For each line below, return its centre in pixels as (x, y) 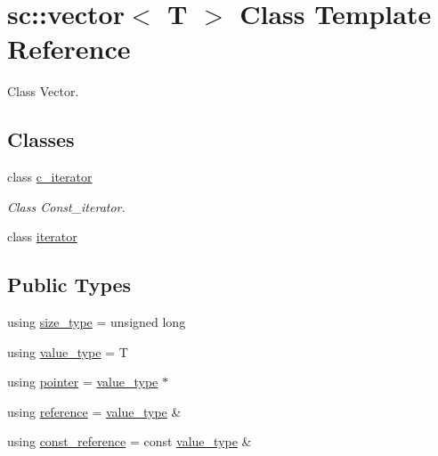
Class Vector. (43, 91)
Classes (41, 139)
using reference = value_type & (94, 411)
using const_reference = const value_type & (130, 441)
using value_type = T (68, 351)
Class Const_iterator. (66, 206)
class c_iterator (50, 177)
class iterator (42, 236)
